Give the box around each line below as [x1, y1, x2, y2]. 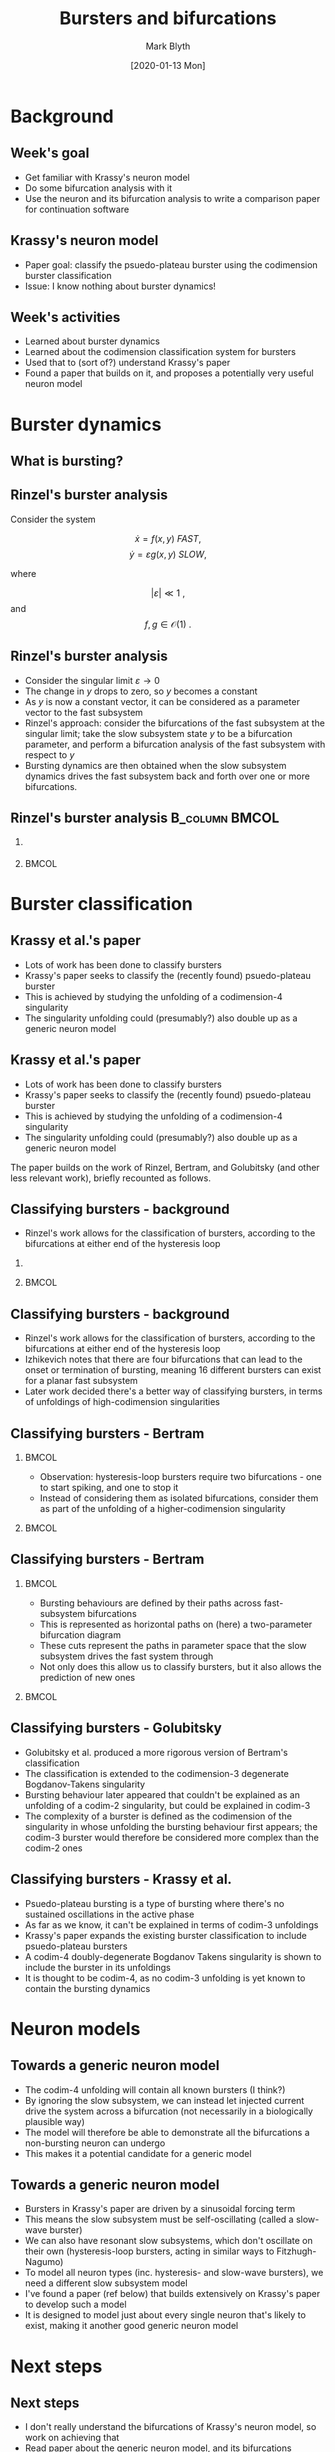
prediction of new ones [39, 1671, 136, 1683]
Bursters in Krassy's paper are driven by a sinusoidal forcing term [24, 2203, 296, 2215]
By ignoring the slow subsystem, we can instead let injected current [24, 2094, 305, 2106]
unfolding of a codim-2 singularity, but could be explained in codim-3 [24, 1799, 311, 1811]
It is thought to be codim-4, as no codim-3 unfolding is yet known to [24, 1972, 306, 1984]
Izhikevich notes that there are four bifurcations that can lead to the [24, 1353, 303, 1366]
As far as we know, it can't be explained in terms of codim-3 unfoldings [24, 1918, 319, 1931]
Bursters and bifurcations [59, 7, 277, 30]
